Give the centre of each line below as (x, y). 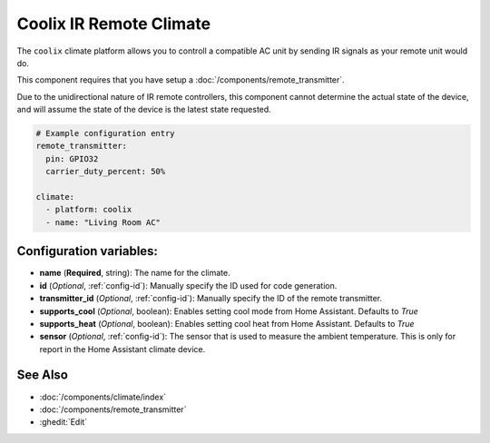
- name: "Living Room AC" (103, 222)
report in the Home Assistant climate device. (122, 349)
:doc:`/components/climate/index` (103, 397)
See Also (42, 375)
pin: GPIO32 (72, 158)
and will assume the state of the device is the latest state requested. (144, 110)
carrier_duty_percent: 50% (106, 172)
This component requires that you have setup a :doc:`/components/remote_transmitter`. (181, 80)
